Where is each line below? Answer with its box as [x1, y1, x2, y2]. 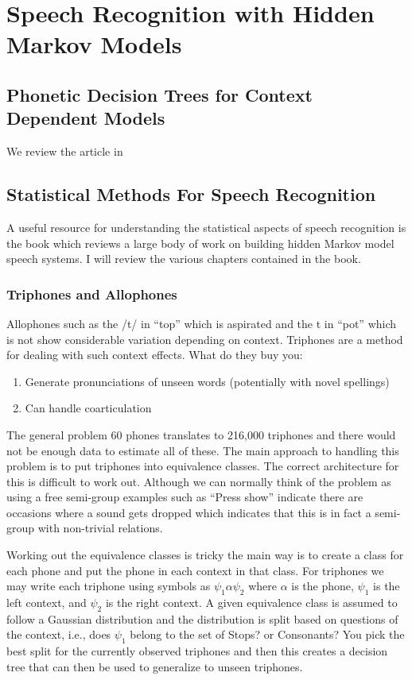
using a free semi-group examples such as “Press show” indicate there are [6, 489, 363, 505]
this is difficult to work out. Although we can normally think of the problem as [6, 473, 391, 489]
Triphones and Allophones [6, 284, 177, 303]
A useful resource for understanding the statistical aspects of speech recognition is [6, 218, 406, 235]
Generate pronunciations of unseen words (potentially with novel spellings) [25, 373, 390, 389]
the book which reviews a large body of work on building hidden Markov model [6, 234, 395, 251]
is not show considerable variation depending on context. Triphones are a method [6, 330, 403, 347]
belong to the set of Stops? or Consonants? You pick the [130, 626, 405, 643]
